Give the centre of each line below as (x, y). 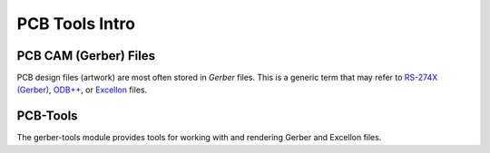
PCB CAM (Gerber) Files (86, 56)
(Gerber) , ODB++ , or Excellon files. (82, 90)
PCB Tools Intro (76, 24)
